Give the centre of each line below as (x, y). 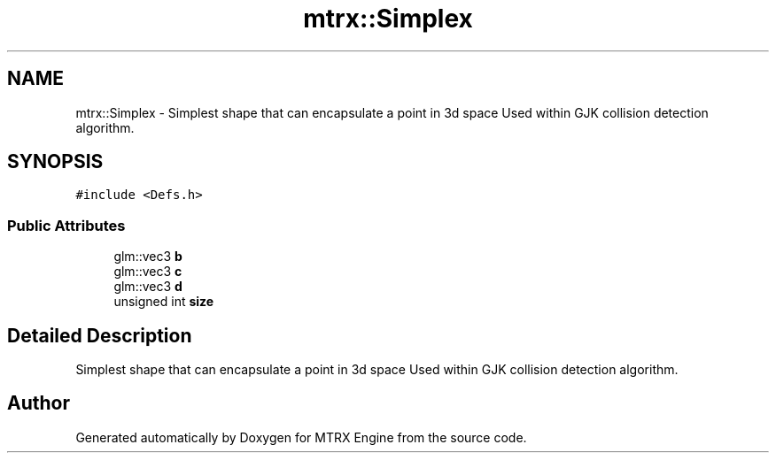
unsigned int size (164, 302)
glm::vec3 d (148, 287)
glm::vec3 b (148, 257)
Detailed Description (100, 335)
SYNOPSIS (55, 162)
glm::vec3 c (148, 272)
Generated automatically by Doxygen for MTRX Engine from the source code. (301, 437)
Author (39, 403)
